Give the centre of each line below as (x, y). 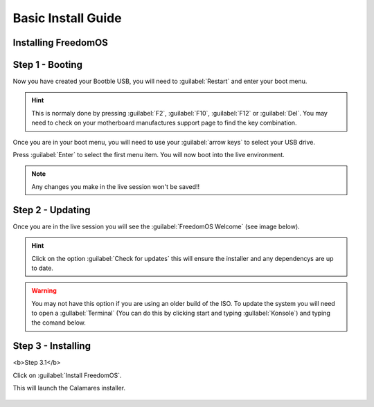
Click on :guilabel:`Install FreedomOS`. (67, 375)
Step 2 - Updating (52, 210)
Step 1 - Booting (48, 65)
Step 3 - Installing (52, 346)
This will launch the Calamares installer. (69, 388)
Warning (44, 291)
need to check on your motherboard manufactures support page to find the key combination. (164, 123)
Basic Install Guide (67, 18)
